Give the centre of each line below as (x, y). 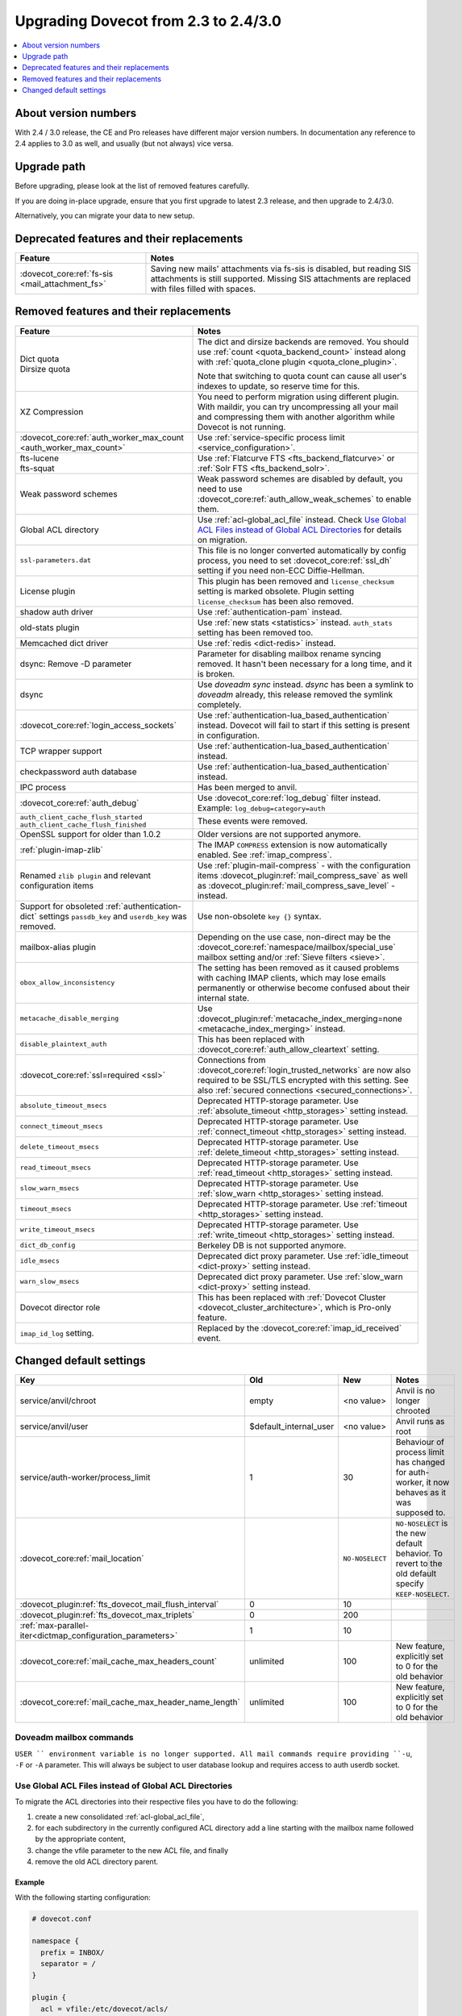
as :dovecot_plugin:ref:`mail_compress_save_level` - (296, 885)
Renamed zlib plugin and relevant (85, 875)
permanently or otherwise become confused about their (304, 988)
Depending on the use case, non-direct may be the (294, 937)
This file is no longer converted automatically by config (302, 550)
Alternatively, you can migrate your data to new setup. (105, 216)
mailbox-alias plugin (58, 947)
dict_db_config (48, 1245)
